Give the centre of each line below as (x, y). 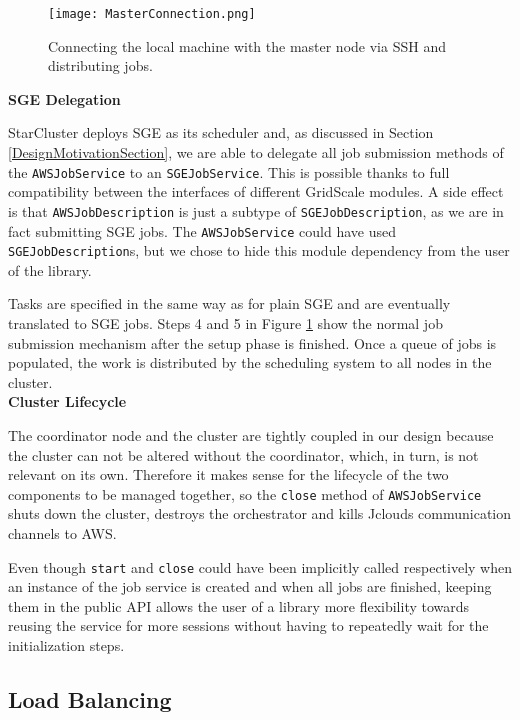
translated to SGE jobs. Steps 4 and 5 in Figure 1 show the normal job (225, 323)
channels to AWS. (62, 533)
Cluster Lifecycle (67, 401)
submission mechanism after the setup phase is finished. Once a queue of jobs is (252, 342)
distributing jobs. (100, 65)
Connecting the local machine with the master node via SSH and (247, 45)
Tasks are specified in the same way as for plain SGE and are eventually (229, 303)
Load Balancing (90, 699)
